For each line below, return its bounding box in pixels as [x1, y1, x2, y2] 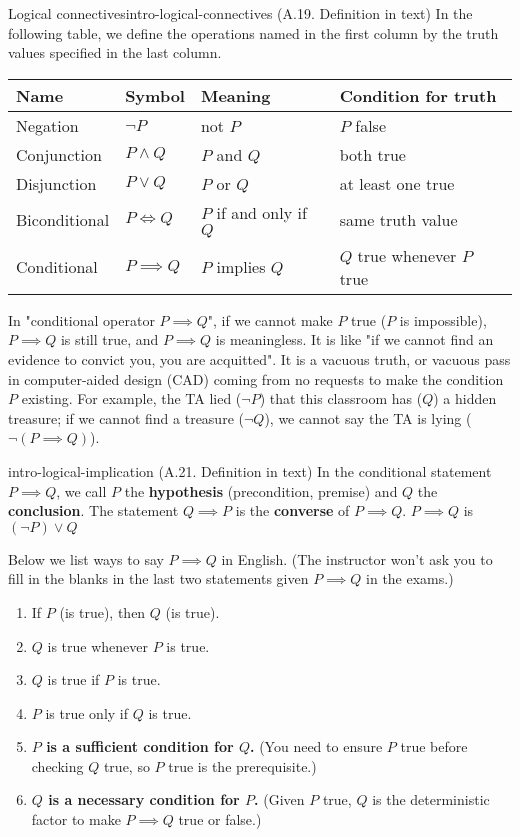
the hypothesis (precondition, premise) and [124, 480, 398, 501]
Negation [16, 113, 79, 137]
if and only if [216, 200, 307, 224]
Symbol [125, 83, 185, 107]
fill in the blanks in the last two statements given [8, 568, 309, 589]
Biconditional [16, 207, 110, 231]
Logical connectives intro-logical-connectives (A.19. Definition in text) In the [8, 3, 473, 23]
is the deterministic [372, 789, 490, 810]
